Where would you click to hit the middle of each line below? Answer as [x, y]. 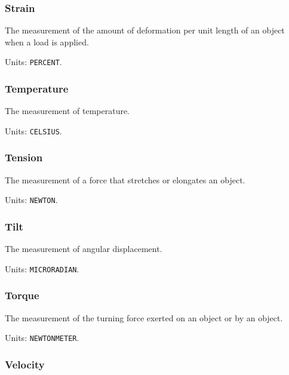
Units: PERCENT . [33, 62]
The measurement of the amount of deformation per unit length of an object [145, 30]
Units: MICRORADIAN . [42, 268]
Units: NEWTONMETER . [42, 338]
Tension [24, 157]
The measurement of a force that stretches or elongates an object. [125, 179]
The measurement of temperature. [67, 111]
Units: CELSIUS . [33, 130]
